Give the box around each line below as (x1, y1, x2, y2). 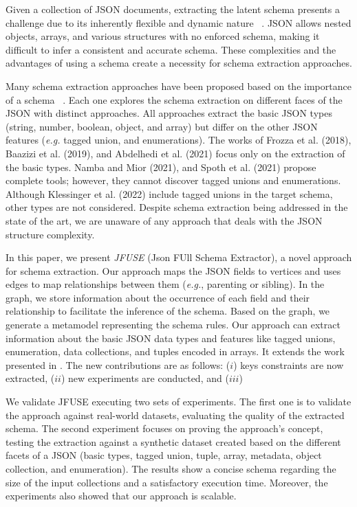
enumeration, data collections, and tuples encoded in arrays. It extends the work (6, 344, 345, 359)
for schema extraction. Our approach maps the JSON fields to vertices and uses (6, 263, 341, 278)
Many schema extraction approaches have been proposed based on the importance (6, 78, 351, 93)
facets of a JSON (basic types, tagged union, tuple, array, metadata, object (6, 448, 322, 462)
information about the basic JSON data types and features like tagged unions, (6, 330, 336, 345)
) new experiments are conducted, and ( (61, 371, 229, 385)
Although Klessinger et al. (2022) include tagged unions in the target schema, (6, 186, 333, 201)
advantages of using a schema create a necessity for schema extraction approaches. (6, 56, 352, 70)
